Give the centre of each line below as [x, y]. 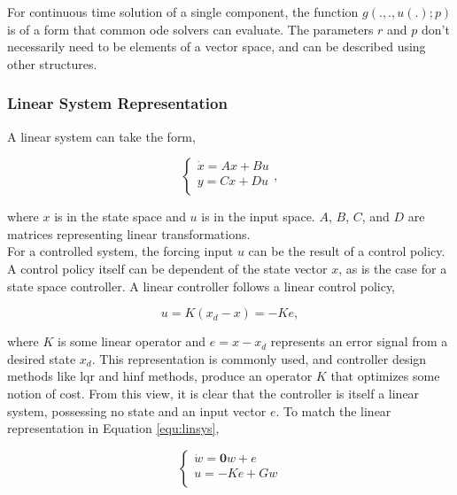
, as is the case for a [393, 268]
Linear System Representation [117, 103]
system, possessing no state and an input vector [137, 410]
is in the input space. [258, 217]
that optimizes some [385, 376]
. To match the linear [333, 410]
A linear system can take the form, [101, 136]
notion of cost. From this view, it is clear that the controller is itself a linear [213, 393]
